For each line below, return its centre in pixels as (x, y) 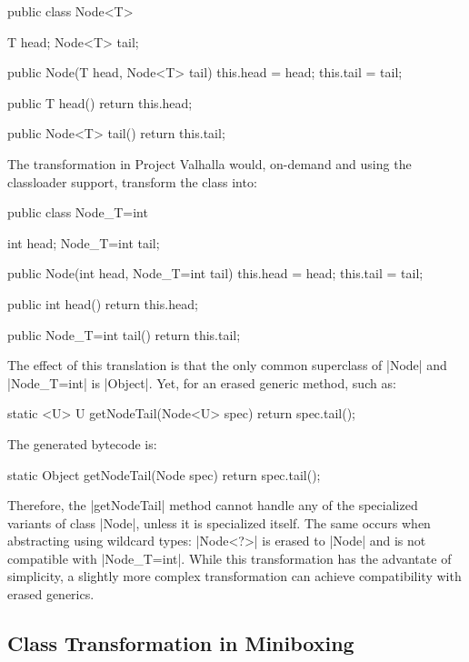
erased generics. (51, 594)
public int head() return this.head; (103, 303)
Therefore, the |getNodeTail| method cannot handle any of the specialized (213, 505)
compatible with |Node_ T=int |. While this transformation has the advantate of (230, 558)
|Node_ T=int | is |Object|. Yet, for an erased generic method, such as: (202, 382)
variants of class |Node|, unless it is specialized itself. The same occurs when (219, 522)
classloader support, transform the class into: (132, 181)
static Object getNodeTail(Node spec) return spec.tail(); (164, 474)
